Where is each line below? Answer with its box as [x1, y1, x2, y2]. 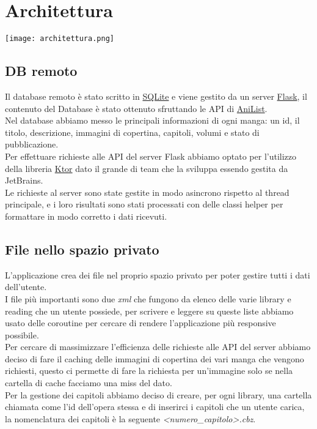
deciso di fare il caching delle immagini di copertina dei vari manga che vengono [5, 352, 304, 365]
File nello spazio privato [5, 239, 159, 258]
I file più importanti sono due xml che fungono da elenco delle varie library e [5, 292, 291, 305]
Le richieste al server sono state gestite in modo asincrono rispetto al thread [5, 185, 290, 198]
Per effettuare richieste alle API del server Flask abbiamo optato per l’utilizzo [5, 149, 297, 162]
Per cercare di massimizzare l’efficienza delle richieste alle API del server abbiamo [5, 340, 311, 353]
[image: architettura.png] [5, 34, 114, 43]
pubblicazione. [5, 138, 59, 151]
